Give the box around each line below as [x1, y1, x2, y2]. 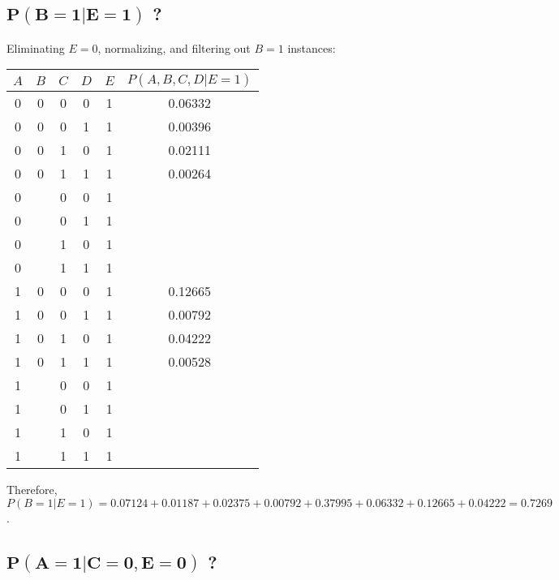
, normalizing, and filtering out [97, 39, 251, 56]
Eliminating [6, 39, 65, 56]
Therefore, [6, 481, 58, 498]
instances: [287, 39, 336, 56]
